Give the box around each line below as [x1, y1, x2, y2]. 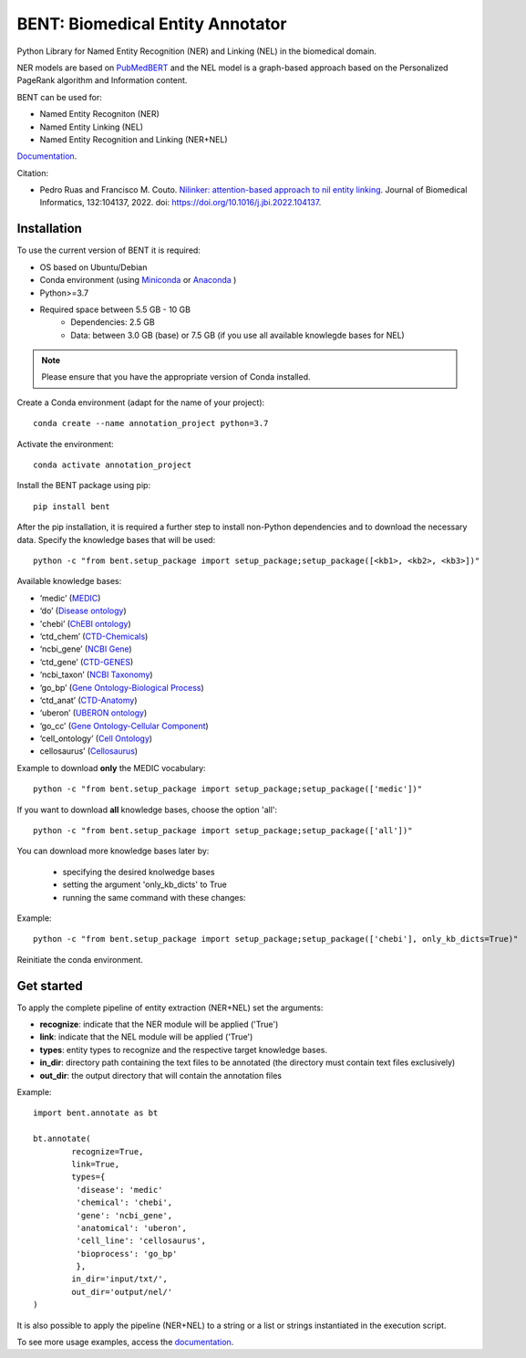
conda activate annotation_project [33, 460, 192, 470]
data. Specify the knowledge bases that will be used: [16, 534, 216, 545]
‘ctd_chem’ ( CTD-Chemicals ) [39, 631, 149, 642]
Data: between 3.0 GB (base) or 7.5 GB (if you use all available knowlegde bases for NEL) [70, 329, 405, 340]
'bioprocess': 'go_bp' [76, 1248, 178, 1259]
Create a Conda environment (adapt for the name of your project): [16, 397, 265, 408]
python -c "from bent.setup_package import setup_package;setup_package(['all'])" [33, 826, 413, 836]
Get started [16, 977, 83, 994]
